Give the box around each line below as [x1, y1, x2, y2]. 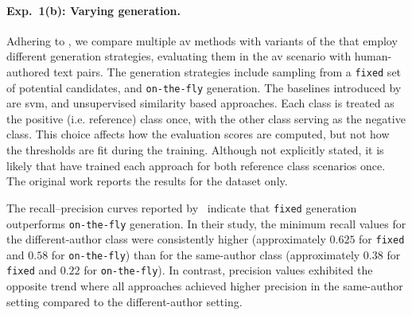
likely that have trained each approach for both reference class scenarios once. [6, 157, 386, 173]
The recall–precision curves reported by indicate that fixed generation [6, 199, 357, 216]
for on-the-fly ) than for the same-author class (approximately [51, 246, 360, 262]
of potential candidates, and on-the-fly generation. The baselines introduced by [6, 79, 402, 95]
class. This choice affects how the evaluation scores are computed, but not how [6, 126, 390, 142]
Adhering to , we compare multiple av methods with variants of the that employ [6, 32, 398, 49]
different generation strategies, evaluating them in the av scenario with [6, 48, 352, 64]
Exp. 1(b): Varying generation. [6, 2, 181, 18]
